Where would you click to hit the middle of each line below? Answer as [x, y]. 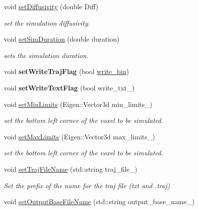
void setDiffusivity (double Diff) [51, 6]
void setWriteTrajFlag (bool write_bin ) [67, 71]
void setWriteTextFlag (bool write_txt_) [69, 87]
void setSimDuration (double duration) [62, 39]
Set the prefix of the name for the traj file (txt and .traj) [87, 185]
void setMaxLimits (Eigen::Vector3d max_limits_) [80, 136]
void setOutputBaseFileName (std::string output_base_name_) [99, 202]
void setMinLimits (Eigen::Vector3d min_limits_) [78, 104]
